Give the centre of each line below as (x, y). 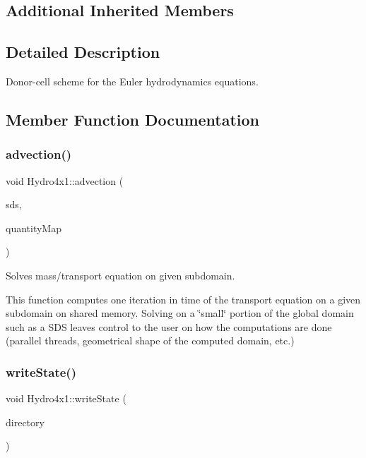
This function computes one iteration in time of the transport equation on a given (183, 299)
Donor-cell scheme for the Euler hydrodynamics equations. (132, 81)
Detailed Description (83, 52)
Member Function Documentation (133, 119)
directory (25, 422)
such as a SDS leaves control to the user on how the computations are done (169, 326)
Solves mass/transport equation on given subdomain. (120, 275)
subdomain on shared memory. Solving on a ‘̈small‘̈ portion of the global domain (180, 313)
